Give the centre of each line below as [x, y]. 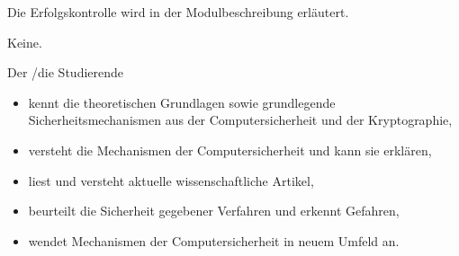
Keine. [25, 42]
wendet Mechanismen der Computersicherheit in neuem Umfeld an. [214, 240]
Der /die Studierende [66, 72]
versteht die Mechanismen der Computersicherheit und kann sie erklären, [230, 150]
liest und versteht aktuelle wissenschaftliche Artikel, [171, 180]
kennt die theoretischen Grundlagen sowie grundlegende [182, 102]
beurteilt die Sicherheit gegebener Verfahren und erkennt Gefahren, [214, 211]
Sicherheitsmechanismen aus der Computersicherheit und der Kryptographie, [240, 120]
